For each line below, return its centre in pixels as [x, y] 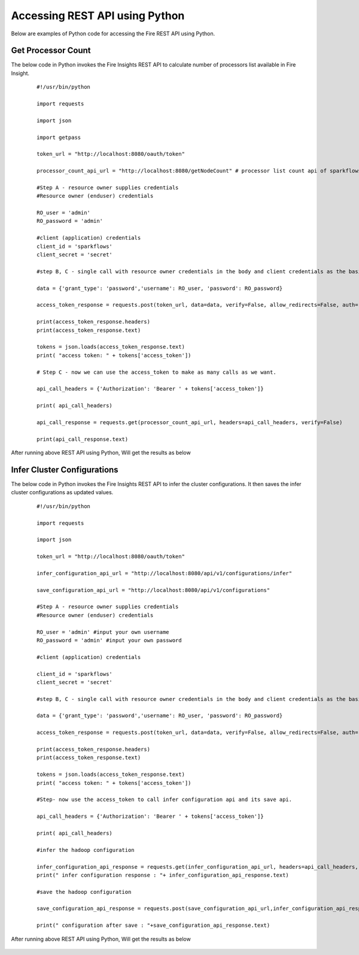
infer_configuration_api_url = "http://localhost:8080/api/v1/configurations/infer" [165, 573]
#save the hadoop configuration [84, 892]
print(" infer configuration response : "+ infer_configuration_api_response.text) [163, 875]
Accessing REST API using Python [98, 16]
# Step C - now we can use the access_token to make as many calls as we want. [156, 372]
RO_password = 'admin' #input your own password [109, 640]
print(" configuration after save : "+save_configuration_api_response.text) [153, 925]
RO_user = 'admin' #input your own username [103, 632]
